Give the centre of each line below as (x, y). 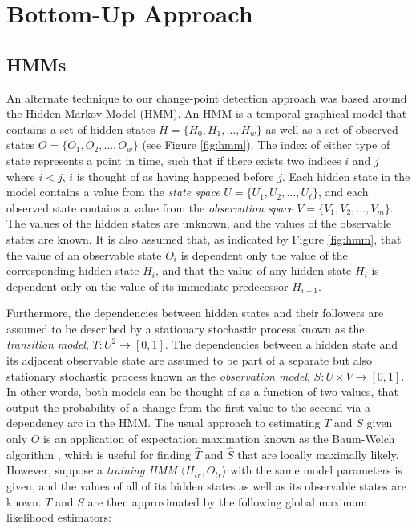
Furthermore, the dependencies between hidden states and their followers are (195, 313)
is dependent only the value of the (264, 254)
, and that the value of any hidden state (254, 270)
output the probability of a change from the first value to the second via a (189, 407)
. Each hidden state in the (346, 176)
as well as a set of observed (332, 129)
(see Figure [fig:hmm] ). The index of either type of (266, 145)
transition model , (48, 344)
